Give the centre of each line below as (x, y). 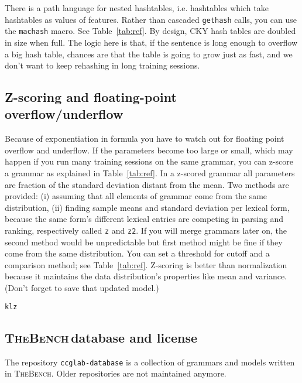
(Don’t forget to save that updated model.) (82, 288)
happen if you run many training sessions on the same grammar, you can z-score (149, 161)
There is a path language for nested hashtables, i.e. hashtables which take (137, 8)
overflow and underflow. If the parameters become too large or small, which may (149, 150)
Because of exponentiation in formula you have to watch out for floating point (145, 139)
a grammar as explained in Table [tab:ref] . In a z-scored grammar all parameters (150, 173)
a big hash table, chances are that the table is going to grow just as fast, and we (149, 54)
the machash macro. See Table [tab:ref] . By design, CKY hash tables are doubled (150, 31)
